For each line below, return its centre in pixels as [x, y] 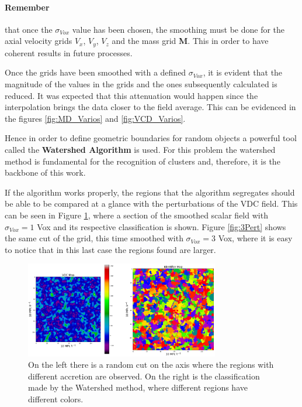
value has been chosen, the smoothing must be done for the [178, 29]
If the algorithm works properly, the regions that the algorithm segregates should [150, 192]
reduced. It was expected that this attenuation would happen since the [131, 95]
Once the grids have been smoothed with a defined [96, 72]
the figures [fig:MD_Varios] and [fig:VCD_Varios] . [95, 118]
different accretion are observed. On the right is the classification [144, 376]
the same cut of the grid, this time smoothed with [94, 238]
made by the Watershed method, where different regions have [138, 387]
